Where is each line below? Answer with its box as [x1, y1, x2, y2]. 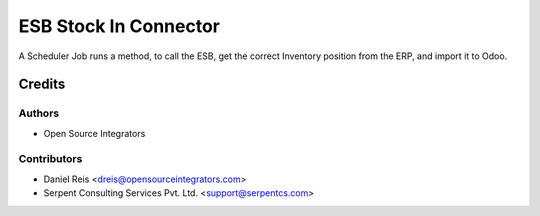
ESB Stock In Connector [18, 15, 220, 37]
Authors [18, 106, 60, 120]
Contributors [18, 152, 83, 166]
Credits [18, 76, 66, 93]
